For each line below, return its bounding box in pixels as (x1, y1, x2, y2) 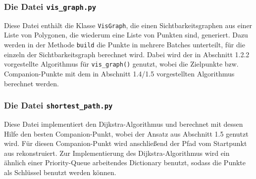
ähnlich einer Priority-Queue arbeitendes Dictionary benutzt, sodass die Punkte (4, 157, 246, 168)
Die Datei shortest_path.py (4, 99, 113, 111)
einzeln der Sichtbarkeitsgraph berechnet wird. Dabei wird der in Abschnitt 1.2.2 (4, 49, 250, 59)
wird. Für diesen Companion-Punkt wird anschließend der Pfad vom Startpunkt (4, 138, 247, 148)
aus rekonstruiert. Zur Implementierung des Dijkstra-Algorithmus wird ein (4, 147, 230, 158)
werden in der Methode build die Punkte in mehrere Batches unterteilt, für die (4, 39, 245, 50)
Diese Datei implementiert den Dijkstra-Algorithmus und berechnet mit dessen (4, 118, 243, 129)
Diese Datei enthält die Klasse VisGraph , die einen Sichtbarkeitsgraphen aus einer (4, 20, 253, 30)
